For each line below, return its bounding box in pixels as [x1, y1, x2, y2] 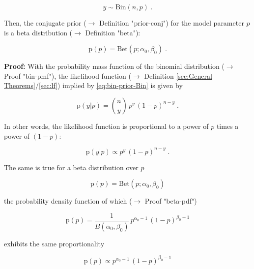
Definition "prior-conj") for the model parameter [99, 18, 244, 28]
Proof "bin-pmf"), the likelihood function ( [4, 70, 131, 81]
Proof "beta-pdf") [144, 196, 197, 206]
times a [216, 120, 239, 131]
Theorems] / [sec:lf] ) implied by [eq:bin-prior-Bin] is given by [4, 80, 183, 90]
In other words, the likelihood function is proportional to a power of [4, 120, 209, 131]
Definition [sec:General [144, 70, 212, 81]
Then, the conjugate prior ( [4, 18, 86, 28]
